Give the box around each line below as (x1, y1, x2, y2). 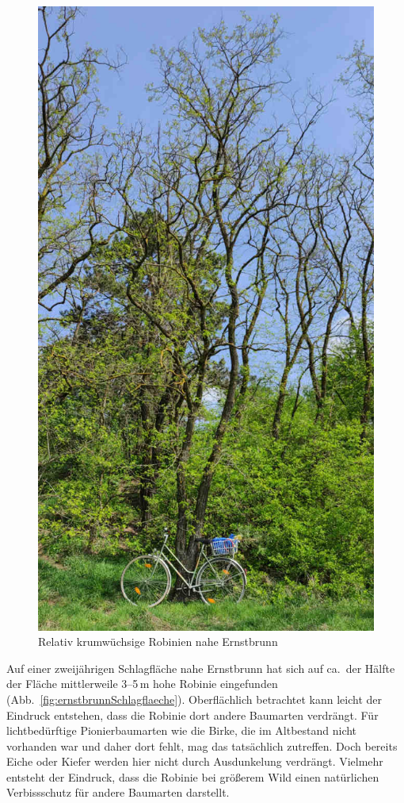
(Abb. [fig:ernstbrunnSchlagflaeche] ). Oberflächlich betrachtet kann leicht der (6, 690, 383, 707)
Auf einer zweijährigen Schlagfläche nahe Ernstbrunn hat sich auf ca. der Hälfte (6, 659, 395, 676)
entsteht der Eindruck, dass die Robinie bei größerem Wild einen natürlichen (6, 768, 379, 785)
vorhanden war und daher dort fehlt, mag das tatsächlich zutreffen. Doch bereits (6, 737, 398, 754)
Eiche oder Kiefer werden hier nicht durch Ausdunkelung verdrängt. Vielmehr (6, 753, 383, 770)
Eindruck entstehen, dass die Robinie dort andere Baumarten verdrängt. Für (6, 706, 379, 723)
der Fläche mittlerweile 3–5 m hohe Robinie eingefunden (6, 675, 278, 692)
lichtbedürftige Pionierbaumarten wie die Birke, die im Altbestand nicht (6, 722, 357, 739)
